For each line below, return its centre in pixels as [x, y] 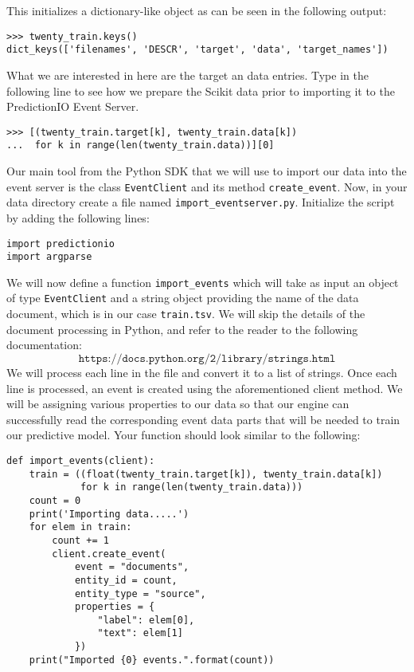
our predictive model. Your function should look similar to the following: [184, 435]
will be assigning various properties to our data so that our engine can [178, 404]
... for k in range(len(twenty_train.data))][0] [141, 145]
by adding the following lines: [78, 217]
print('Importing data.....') [109, 514]
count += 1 [80, 540]
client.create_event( [109, 554]
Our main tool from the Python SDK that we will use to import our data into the [207, 171]
